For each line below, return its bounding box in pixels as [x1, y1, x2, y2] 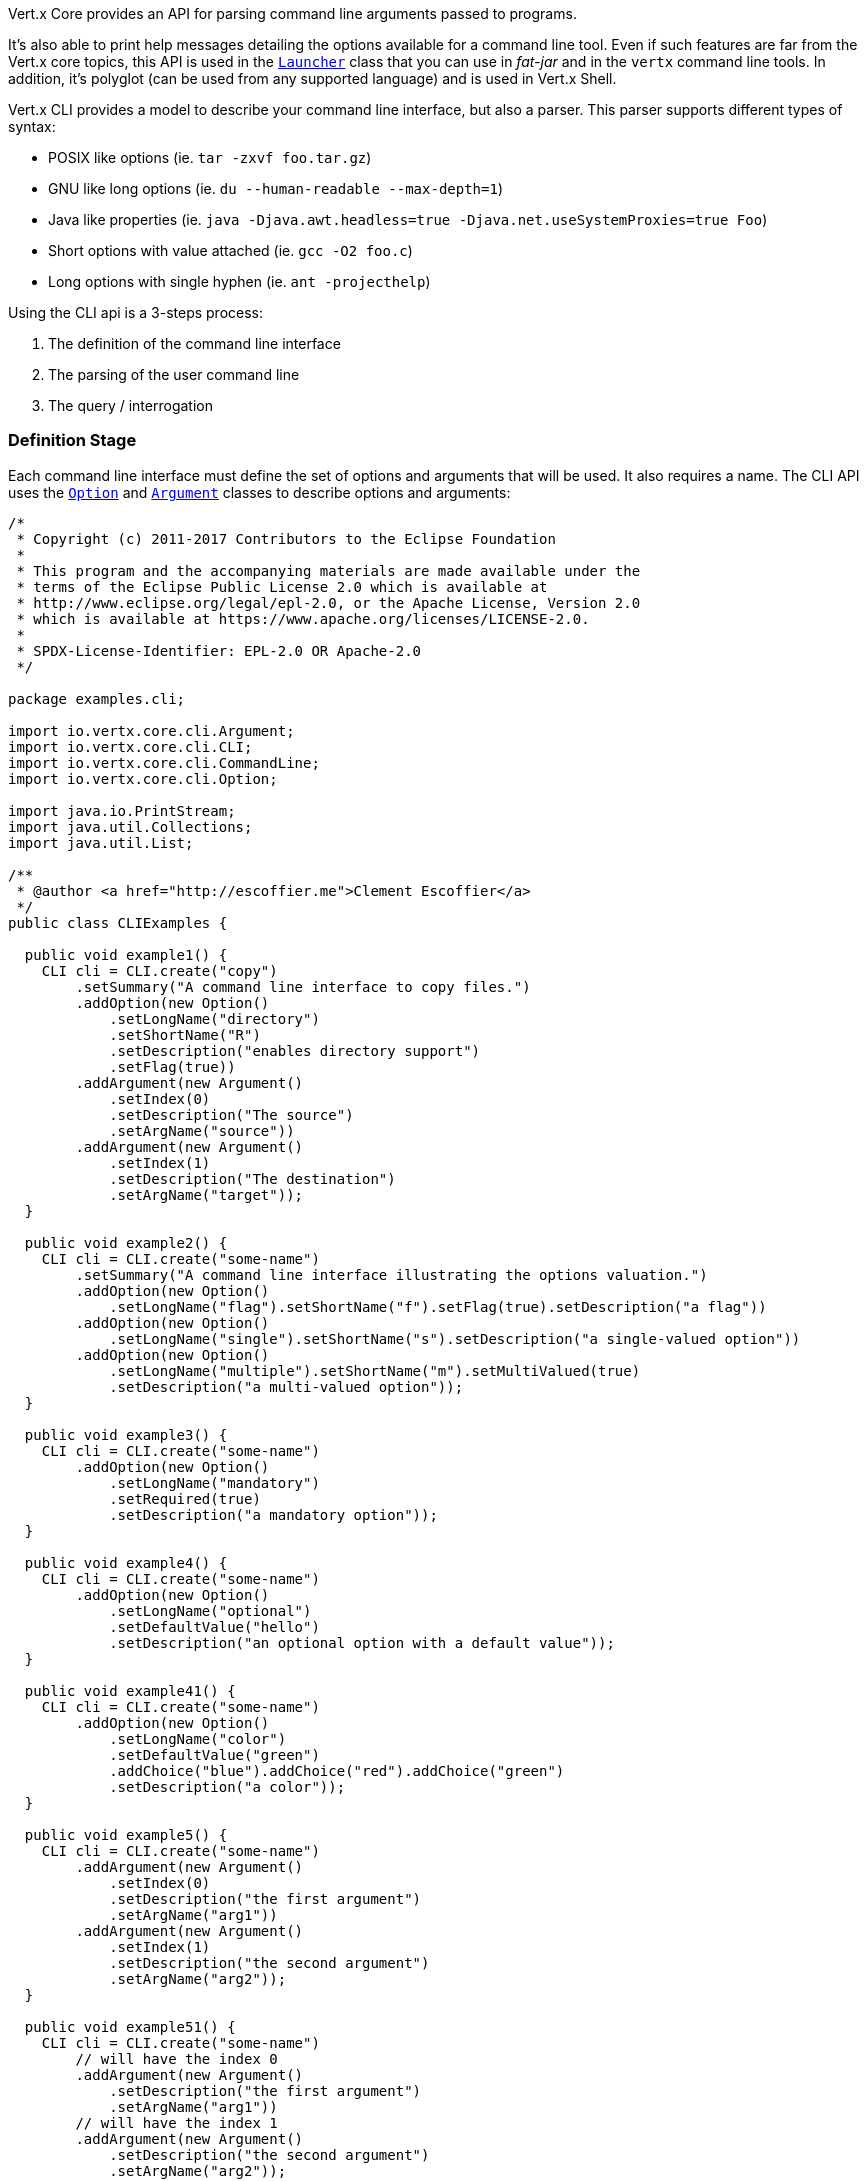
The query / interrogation [48, 397, 213, 414]
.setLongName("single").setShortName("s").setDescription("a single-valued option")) [109, 1330, 801, 1347]
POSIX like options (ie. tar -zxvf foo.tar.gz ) [48, 149, 372, 166]
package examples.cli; [8, 690, 186, 707]
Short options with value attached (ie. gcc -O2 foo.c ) [48, 242, 413, 259]
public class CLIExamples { [8, 914, 228, 931]
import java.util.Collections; [8, 818, 253, 835]
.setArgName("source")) [109, 1122, 295, 1139]
